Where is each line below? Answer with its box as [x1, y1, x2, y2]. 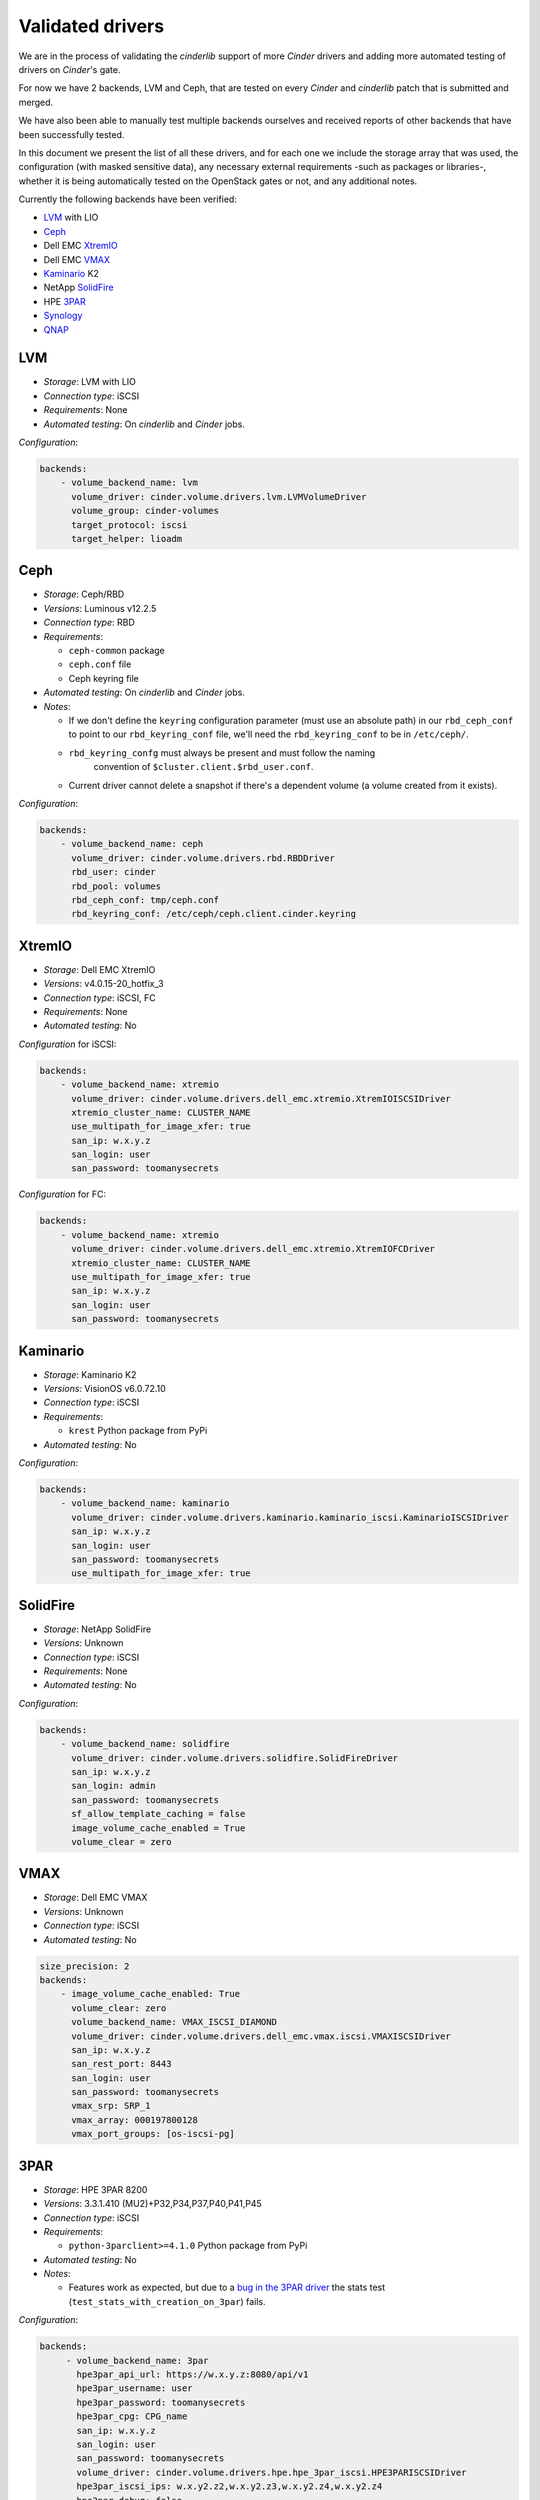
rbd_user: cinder [71, 866, 157, 878]
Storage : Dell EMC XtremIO [43, 963, 156, 975]
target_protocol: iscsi [71, 519, 188, 530]
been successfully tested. [18, 128, 125, 140]
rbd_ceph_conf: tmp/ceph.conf [71, 894, 220, 905]
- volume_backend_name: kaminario [60, 1498, 230, 1509]
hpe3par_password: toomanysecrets [76, 2396, 246, 2408]
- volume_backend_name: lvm [60, 477, 199, 489]
